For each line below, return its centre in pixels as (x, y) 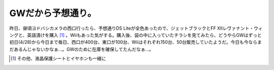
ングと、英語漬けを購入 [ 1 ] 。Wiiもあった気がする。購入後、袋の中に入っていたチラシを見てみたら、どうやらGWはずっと (136, 35)
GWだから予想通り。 (53, 13)
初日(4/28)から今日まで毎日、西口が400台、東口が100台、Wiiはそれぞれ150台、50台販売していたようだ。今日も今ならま (136, 42)
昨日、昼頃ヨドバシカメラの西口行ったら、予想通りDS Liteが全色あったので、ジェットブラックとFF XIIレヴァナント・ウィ (136, 28)
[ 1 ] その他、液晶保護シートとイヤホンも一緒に (58, 58)
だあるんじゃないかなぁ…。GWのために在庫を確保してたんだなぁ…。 (82, 49)
